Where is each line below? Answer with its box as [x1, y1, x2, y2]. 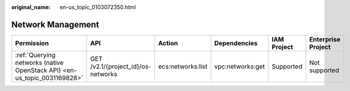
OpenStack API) [15, 66, 61, 75]
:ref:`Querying [15, 51, 56, 59]
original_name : [11, 4, 51, 10]
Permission [15, 38, 49, 47]
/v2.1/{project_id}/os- [89, 62, 151, 70]
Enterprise [309, 35, 341, 43]
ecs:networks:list [158, 62, 208, 70]
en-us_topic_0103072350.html [59, 4, 136, 10]
